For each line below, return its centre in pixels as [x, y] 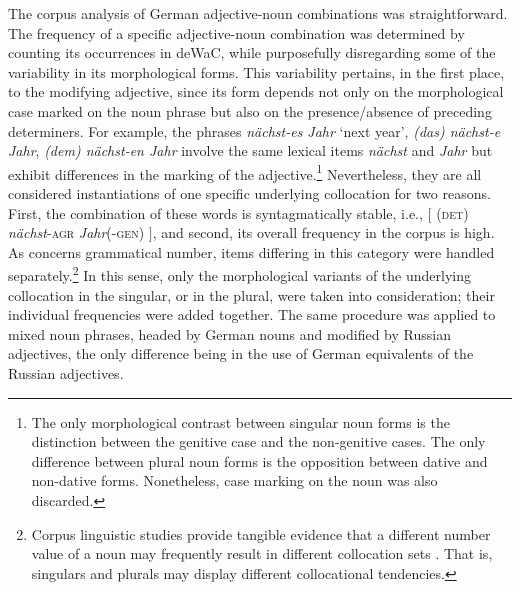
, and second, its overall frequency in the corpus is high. [323, 232]
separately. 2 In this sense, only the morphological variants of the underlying [239, 274]
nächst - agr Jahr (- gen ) [76, 232]
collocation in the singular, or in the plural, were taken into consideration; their [251, 294]
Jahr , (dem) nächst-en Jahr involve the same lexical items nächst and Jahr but [250, 150]
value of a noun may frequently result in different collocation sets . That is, [262, 553]
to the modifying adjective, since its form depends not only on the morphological [256, 91]
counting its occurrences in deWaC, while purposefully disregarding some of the [252, 52]
